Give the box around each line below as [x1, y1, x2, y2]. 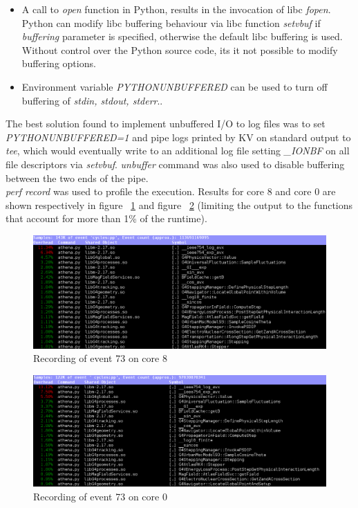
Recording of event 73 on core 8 [33, 351, 167, 365]
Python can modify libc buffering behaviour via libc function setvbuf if [21, 15, 321, 30]
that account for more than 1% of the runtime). [6, 211, 207, 226]
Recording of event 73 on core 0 [33, 489, 167, 503]
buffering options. [21, 56, 96, 71]
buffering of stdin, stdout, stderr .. [21, 93, 163, 107]
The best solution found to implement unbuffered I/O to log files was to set [6, 116, 326, 131]
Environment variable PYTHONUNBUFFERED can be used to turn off [21, 79, 328, 93]
